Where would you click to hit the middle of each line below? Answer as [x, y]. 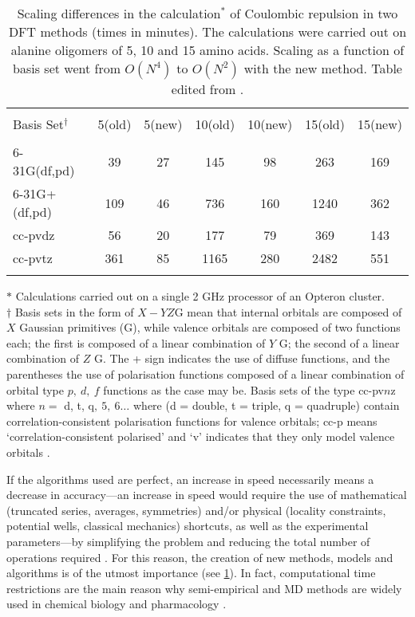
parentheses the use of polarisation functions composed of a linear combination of [206, 373]
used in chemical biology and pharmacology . [117, 604]
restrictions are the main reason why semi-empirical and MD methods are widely [204, 588]
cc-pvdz [34, 235]
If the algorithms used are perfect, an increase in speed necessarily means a [190, 479]
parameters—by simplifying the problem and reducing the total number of [188, 541]
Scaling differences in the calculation [119, 13]
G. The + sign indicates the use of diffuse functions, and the [242, 358]
